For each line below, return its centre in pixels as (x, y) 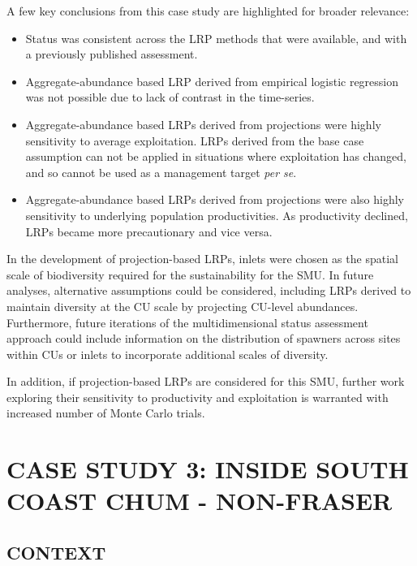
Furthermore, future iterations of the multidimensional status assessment (187, 322)
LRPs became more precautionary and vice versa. (149, 231)
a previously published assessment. (112, 54)
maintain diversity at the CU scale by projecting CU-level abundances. (183, 306)
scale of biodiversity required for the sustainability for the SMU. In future (190, 274)
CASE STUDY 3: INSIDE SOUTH (208, 469)
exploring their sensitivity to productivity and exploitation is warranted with (198, 397)
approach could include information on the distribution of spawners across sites (204, 338)
